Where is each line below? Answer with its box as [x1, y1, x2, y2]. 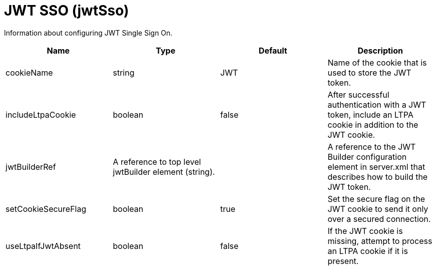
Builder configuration [327, 151, 407, 162]
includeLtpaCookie [6, 109, 76, 120]
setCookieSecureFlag [6, 203, 87, 214]
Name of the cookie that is [327, 57, 427, 68]
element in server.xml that [327, 161, 425, 172]
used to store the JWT [327, 67, 411, 78]
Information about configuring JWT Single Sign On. [4, 28, 173, 37]
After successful [327, 89, 389, 100]
